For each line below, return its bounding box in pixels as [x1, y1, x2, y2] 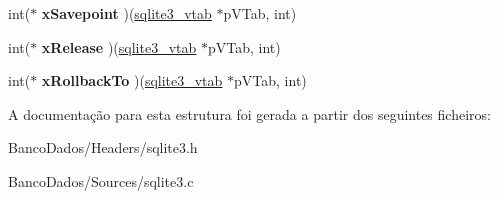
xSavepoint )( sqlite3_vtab [41, 3, 212, 23]
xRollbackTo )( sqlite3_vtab [41, 70, 223, 91]
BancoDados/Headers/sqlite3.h [8, 137, 198, 158]
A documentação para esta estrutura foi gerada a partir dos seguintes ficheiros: [8, 103, 491, 124]
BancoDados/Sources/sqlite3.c [8, 170, 194, 191]
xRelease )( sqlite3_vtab [41, 36, 197, 57]
